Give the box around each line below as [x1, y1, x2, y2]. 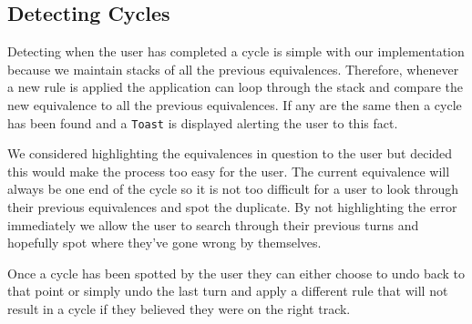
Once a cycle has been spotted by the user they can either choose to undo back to [7, 263, 465, 282]
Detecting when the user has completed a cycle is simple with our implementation [7, 42, 465, 61]
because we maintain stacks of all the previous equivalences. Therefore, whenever [7, 59, 459, 78]
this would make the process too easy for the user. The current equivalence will [7, 161, 450, 180]
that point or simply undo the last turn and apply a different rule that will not [7, 281, 448, 300]
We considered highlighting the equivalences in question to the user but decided [7, 144, 453, 163]
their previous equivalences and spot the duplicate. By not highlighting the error [7, 197, 457, 217]
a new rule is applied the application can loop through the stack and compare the [7, 77, 464, 96]
